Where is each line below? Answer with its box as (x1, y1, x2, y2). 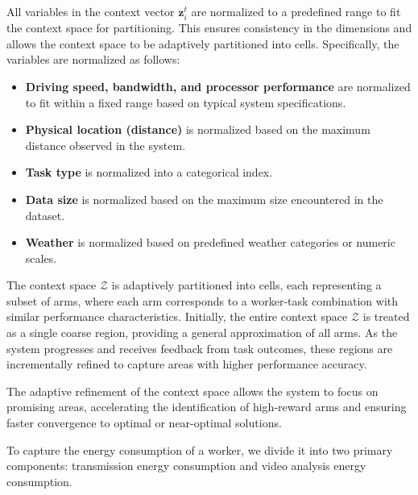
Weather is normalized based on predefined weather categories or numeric (25, 234, 395, 251)
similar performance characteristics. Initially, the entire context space (6, 308, 348, 325)
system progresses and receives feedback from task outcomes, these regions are (6, 339, 393, 356)
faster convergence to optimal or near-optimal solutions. (6, 414, 282, 431)
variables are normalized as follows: (6, 51, 180, 68)
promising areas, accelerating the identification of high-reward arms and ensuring (6, 398, 407, 415)
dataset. (25, 206, 65, 223)
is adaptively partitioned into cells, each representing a (111, 277, 382, 293)
